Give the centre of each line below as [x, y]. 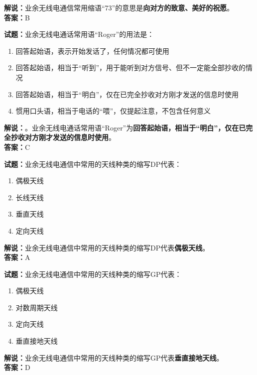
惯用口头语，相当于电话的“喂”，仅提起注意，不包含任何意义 [113, 111]
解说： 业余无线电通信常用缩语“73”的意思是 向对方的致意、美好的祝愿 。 [119, 7]
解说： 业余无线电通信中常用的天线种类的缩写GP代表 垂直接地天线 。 [114, 357]
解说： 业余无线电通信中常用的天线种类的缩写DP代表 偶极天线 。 [107, 247]
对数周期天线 [37, 307]
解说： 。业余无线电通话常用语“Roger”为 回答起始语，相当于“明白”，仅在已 [125, 127]
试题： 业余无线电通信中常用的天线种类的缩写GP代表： [93, 274]
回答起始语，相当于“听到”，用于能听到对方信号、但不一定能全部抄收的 [131, 67]
